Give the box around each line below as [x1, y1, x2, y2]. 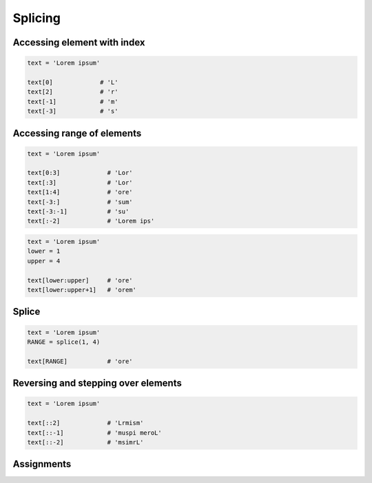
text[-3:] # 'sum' [27, 198, 134, 206]
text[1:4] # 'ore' [27, 188, 134, 196]
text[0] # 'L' [27, 78, 118, 86]
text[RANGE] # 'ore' [27, 357, 134, 365]
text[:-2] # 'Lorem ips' [27, 217, 155, 225]
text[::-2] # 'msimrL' [27, 438, 144, 446]
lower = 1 [27, 247, 61, 255]
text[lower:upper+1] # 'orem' [27, 286, 137, 294]
